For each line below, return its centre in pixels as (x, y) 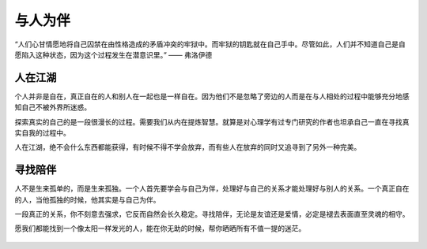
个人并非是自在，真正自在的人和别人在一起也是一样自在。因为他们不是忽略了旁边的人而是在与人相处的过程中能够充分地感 (212, 96)
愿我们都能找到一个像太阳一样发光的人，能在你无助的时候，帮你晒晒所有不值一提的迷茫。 (160, 229)
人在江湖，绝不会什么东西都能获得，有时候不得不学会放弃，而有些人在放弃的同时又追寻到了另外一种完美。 (188, 147)
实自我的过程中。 (42, 133)
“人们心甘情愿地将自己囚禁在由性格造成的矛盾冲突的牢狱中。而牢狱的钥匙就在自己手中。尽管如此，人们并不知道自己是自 (210, 44)
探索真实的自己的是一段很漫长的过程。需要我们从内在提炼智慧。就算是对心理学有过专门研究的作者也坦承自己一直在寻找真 (212, 121)
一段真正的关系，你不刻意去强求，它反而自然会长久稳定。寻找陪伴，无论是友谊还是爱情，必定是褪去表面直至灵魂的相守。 (212, 214)
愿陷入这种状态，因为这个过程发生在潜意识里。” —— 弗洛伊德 (113, 54)
